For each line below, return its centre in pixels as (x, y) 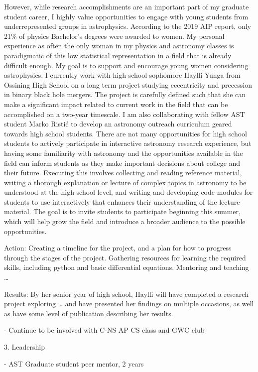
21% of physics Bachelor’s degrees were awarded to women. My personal (114, 36)
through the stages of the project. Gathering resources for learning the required (125, 257)
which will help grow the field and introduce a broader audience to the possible (125, 221)
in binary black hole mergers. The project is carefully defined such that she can (125, 94)
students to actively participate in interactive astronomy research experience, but (128, 143)
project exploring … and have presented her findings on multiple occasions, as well (129, 304)
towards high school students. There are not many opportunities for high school (126, 133)
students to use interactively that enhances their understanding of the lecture (122, 201)
